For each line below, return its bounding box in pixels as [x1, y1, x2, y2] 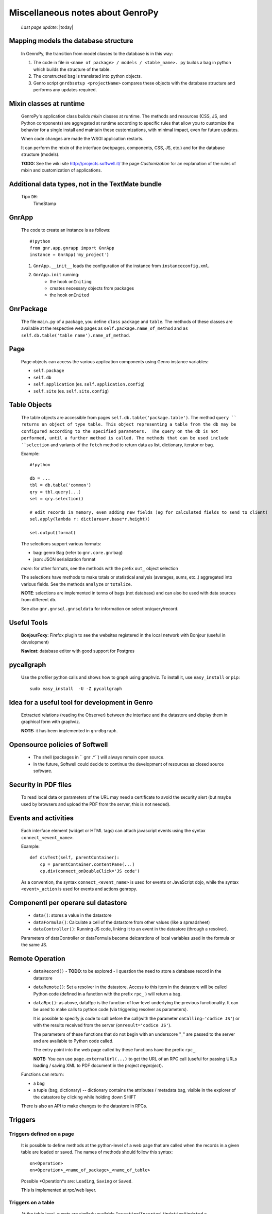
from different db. [21, 597, 57, 603]
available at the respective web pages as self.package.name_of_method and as [21, 325, 188, 331]
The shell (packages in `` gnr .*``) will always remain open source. [33, 754, 165, 760]
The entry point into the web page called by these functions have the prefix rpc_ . [33, 1047, 197, 1053]
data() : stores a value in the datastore [33, 912, 112, 918]
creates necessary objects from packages [50, 285, 135, 291]
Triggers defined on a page [9, 1130, 75, 1137]
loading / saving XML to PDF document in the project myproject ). [33, 1062, 163, 1068]
